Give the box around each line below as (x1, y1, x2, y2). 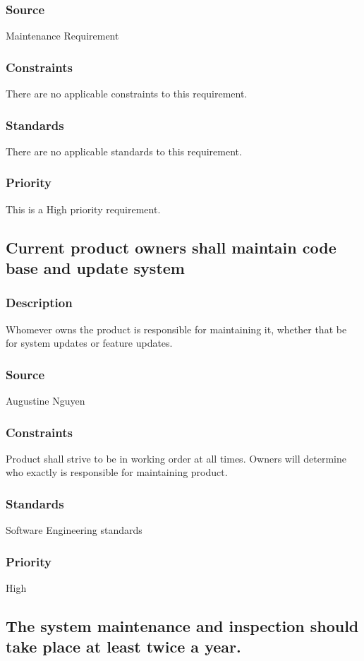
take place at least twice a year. (6, 636, 241, 657)
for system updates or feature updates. (6, 335, 173, 350)
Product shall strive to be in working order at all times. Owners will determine (6, 451, 346, 465)
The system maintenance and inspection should (6, 615, 359, 637)
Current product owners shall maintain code (6, 236, 336, 258)
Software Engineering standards (6, 523, 142, 537)
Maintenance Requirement (6, 28, 119, 43)
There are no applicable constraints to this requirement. (6, 86, 248, 101)
